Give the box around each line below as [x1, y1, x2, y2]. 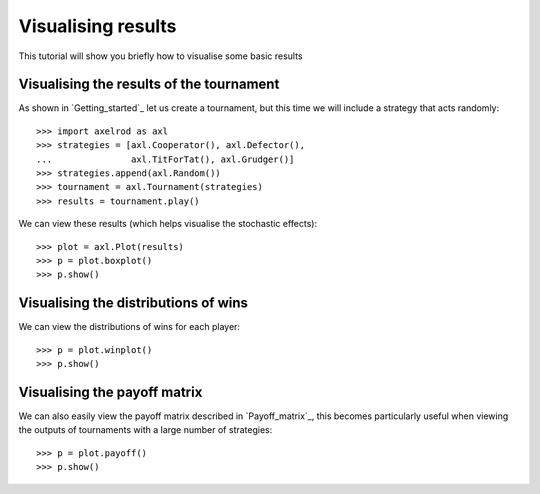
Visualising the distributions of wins [18, 295, 249, 312]
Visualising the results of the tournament [18, 76, 280, 93]
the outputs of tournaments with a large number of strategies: [18, 424, 273, 436]
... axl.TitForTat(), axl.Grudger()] [36, 153, 295, 165]
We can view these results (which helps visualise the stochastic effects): [18, 218, 318, 230]
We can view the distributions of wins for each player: [18, 321, 240, 333]
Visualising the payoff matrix [18, 383, 203, 400]
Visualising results [18, 15, 177, 37]
